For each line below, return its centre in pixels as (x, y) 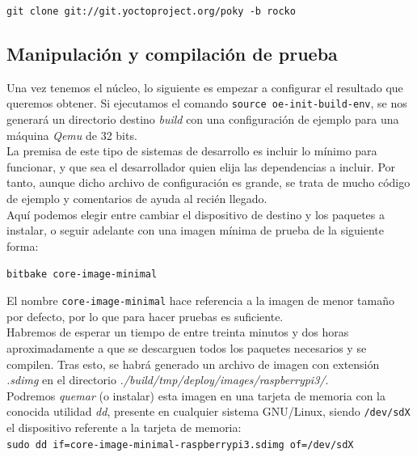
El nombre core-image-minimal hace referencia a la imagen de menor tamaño (200, 300)
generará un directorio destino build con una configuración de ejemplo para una (203, 119)
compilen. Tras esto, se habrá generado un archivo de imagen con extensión (193, 364)
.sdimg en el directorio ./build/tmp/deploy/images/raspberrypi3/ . (168, 380)
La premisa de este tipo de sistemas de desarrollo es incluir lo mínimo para (192, 151)
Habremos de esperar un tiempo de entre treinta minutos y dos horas (178, 332)
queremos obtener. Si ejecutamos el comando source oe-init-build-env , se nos (207, 103)
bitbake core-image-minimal (82, 275)
